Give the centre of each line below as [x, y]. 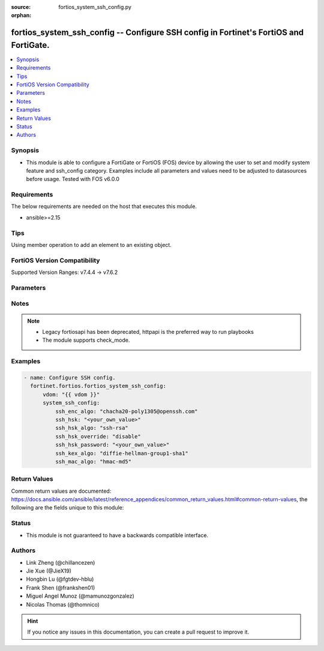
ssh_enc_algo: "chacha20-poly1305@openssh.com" [126, 411]
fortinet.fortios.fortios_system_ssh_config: [98, 386]
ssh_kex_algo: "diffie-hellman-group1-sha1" [121, 453]
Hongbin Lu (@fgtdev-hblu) [60, 579]
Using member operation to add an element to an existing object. [91, 245]
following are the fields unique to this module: [67, 508]
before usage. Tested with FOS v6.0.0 [73, 179]
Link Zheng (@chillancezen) [61, 562]
